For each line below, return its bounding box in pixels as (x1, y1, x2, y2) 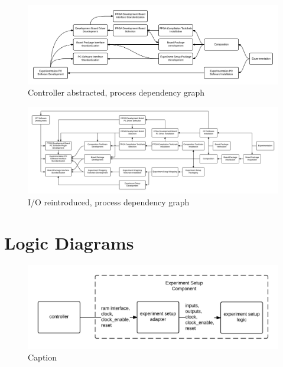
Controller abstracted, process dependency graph (28, 86, 205, 99)
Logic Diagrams (4, 230, 134, 254)
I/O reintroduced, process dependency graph (28, 195, 190, 208)
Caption (28, 350, 57, 363)
